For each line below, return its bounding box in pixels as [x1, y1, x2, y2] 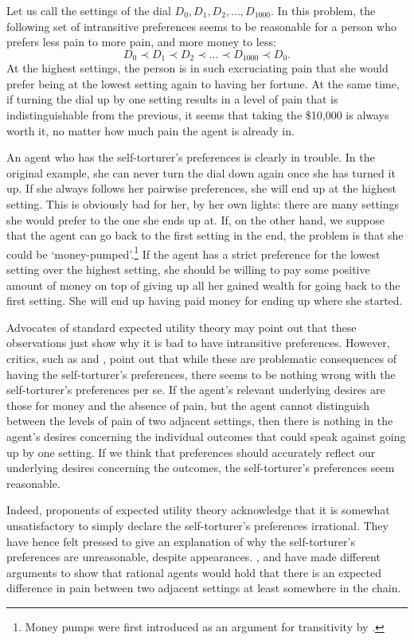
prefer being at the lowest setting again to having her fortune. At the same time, [6, 75, 400, 92]
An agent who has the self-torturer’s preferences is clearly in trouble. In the [6, 149, 375, 166]
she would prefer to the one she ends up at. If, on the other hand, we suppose [6, 211, 385, 228]
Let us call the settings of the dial [6, 2, 171, 18]
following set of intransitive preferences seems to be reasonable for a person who [6, 18, 396, 34]
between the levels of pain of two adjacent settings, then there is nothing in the [6, 412, 393, 429]
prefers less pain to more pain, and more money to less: [6, 33, 276, 50]
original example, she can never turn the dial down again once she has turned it [6, 164, 396, 181]
